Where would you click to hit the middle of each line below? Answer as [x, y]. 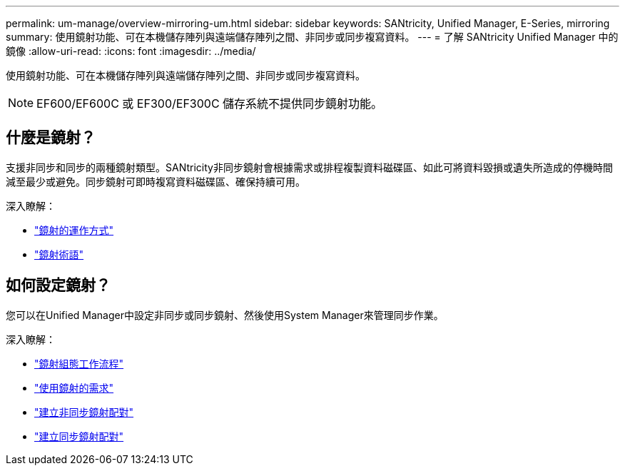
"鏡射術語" [59, 254]
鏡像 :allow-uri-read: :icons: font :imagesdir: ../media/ [131, 51]
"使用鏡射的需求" [74, 388]
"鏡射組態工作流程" [79, 363]
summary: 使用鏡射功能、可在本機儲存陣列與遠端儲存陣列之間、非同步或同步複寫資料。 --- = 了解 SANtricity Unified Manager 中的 [312, 37]
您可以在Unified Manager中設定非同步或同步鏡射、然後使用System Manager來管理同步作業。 [225, 315]
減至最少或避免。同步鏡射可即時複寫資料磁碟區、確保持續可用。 [156, 181]
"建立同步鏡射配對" [79, 436]
